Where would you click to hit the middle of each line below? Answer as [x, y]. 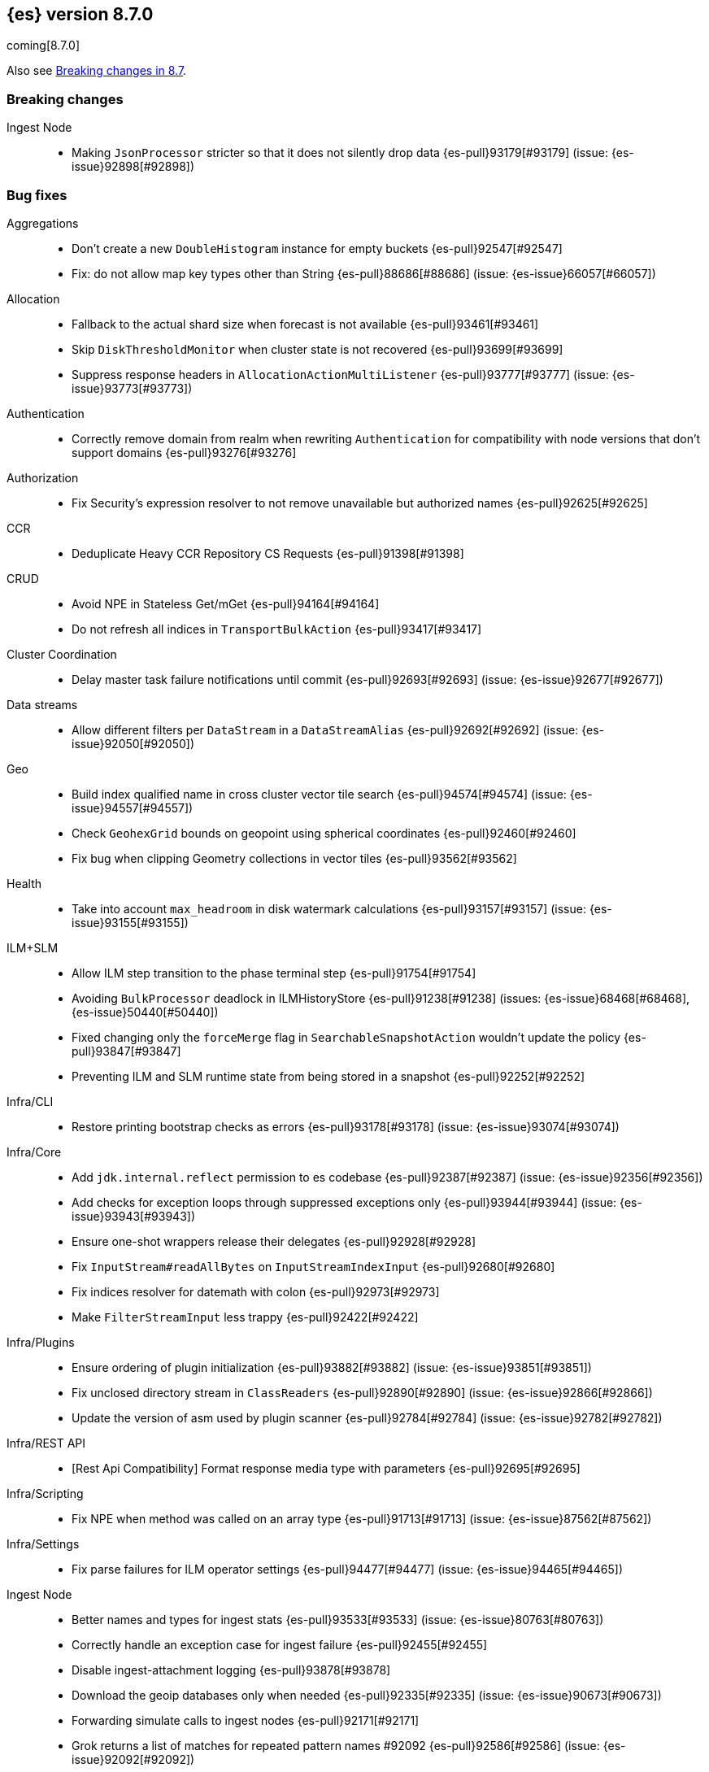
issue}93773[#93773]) [132, 388]
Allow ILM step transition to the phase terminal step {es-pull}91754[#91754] [274, 973]
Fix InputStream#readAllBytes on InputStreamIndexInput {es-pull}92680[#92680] [313, 1266]
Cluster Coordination [62, 654]
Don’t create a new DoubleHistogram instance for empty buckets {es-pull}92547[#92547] [317, 248]
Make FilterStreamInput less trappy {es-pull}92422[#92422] [245, 1317]
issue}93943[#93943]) [134, 1216]
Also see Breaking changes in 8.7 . [97, 71]
